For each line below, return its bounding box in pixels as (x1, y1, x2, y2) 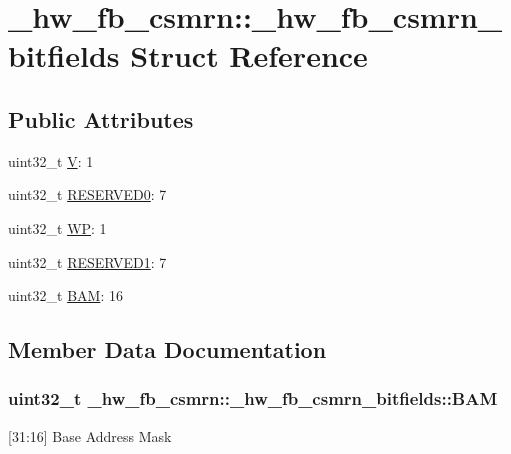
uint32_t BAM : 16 (8, 285, 123, 306)
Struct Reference (130, 35, 368, 76)
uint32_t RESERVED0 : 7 (8, 184, 167, 205)
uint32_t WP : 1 (8, 217, 107, 238)
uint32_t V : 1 (8, 150, 94, 171)
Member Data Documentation (8, 334, 327, 365)
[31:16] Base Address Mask (8, 425, 172, 446)
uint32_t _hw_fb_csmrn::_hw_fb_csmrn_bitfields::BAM (8, 386, 498, 411)
